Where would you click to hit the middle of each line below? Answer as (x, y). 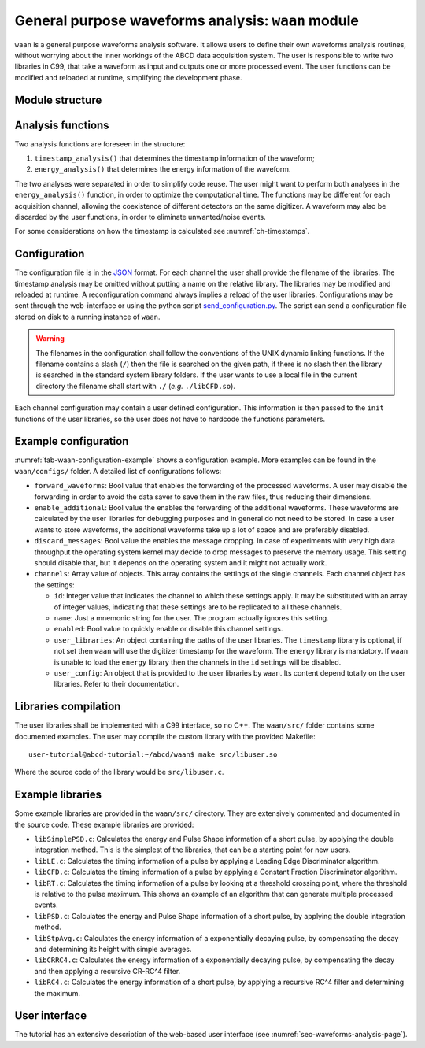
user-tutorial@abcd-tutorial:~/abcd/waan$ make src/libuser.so (153, 754)
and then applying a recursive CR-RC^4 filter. (107, 971)
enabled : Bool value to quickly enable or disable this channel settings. (168, 629)
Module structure (58, 100)
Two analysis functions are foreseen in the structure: (100, 144)
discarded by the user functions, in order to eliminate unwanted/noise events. (140, 217)
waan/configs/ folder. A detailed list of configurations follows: (118, 471)
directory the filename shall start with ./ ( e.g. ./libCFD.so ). (136, 386)
